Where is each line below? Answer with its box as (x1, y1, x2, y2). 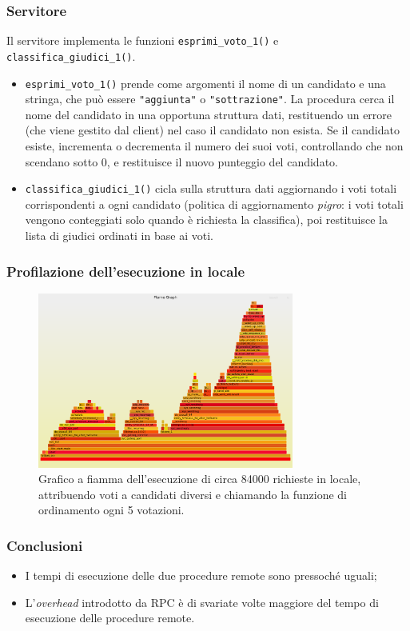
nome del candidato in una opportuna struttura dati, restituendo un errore (25, 106, 392, 122)
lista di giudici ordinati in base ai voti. (25, 227, 213, 244)
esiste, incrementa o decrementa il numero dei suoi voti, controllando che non (25, 138, 404, 154)
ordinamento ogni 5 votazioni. (38, 501, 185, 518)
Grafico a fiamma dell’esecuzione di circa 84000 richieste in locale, (38, 470, 361, 487)
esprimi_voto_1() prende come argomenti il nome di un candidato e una (25, 74, 386, 91)
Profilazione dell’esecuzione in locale (6, 261, 245, 281)
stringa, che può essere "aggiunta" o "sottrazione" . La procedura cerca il (25, 90, 395, 107)
